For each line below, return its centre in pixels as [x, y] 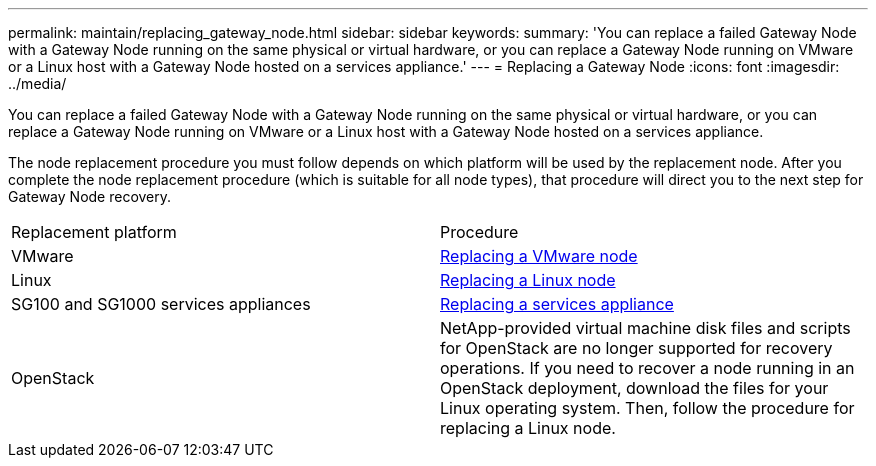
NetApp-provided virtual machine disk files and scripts [645, 328]
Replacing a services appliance [557, 304]
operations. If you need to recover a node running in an [647, 368]
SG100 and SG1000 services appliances [161, 304]
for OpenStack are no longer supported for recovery [636, 348]
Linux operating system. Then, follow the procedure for [647, 408]
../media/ [37, 83]
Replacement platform [94, 232]
